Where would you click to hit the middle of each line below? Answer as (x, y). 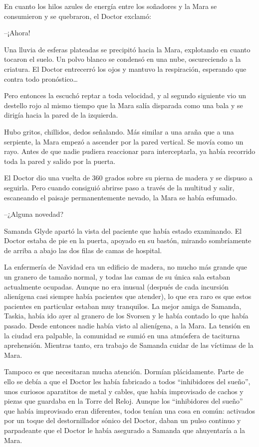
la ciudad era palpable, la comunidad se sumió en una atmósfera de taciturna (122, 335)
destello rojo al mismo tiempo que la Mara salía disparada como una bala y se (124, 105)
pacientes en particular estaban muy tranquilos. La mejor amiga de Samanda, (123, 306)
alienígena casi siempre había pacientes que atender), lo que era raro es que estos (128, 296)
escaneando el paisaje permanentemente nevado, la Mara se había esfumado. (121, 197)
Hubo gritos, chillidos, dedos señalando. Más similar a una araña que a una (119, 131)
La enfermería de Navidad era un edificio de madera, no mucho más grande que (126, 267)
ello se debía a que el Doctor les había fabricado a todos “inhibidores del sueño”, (127, 381)
